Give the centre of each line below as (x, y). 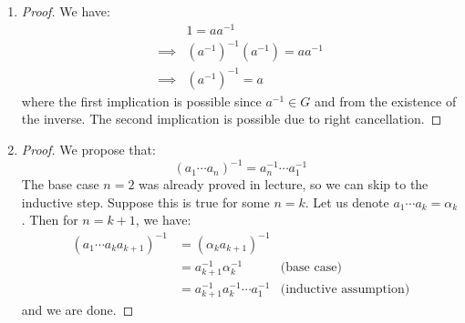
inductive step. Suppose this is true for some (145, 202)
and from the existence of (385, 101)
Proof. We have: (66, 11)
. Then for (50, 220)
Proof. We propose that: (88, 149)
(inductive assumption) (345, 289)
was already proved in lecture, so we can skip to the (284, 184)
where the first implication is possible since (141, 101)
